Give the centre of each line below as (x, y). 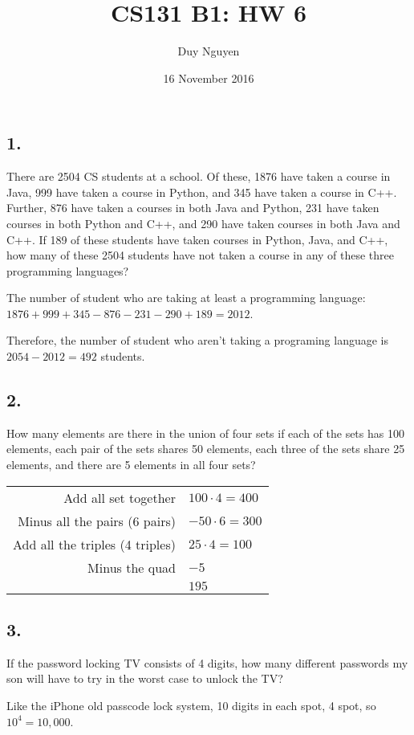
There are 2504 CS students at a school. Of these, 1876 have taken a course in (199, 176)
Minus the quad (132, 567)
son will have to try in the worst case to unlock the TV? (145, 678)
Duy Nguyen (209, 51)
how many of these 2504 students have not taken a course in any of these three (201, 255)
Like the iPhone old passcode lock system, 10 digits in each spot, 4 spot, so (191, 706)
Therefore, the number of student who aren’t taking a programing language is (198, 340)
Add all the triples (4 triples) (94, 544)
